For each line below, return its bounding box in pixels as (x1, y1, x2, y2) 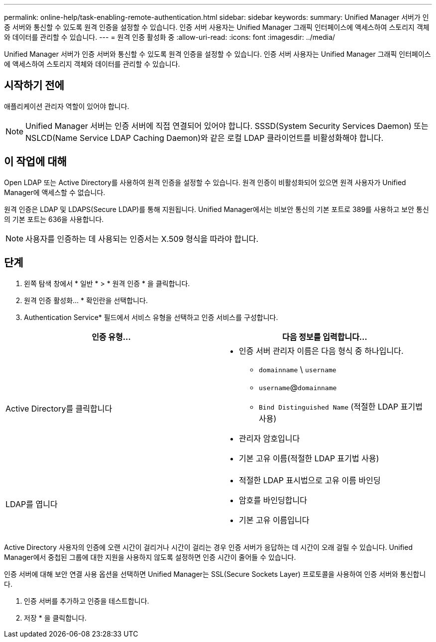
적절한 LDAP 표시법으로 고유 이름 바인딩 (239, 475, 381, 485)
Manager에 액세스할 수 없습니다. (4, 188, 106, 197)
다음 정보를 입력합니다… (282, 331, 367, 342)
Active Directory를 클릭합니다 (5, 403, 112, 414)
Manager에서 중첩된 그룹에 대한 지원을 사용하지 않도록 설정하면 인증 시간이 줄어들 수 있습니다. (4, 552, 296, 561)
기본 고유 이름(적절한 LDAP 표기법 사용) (239, 453, 379, 463)
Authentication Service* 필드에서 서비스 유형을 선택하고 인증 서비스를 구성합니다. (24, 313, 278, 321)
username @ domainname (259, 382, 337, 392)
